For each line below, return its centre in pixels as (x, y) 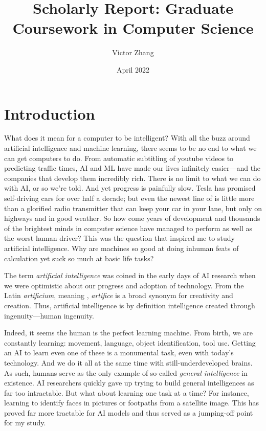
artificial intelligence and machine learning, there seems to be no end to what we (130, 148)
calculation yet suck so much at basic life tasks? (79, 258)
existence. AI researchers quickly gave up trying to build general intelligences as (129, 383)
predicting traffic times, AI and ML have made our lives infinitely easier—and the (132, 168)
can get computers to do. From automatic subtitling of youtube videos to (119, 158)
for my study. (25, 423)
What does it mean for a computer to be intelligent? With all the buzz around (127, 138)
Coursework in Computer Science (133, 28)
